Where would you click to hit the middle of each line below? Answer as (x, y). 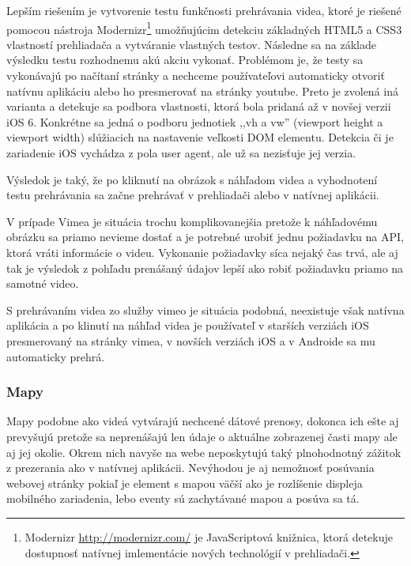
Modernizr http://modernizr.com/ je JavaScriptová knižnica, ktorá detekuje (209, 536)
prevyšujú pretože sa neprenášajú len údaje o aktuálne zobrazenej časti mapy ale (202, 436)
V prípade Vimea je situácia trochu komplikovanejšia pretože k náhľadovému (192, 221)
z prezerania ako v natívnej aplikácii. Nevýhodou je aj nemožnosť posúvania (190, 468)
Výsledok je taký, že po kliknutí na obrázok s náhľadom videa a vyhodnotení (192, 179)
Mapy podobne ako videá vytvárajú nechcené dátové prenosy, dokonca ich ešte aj (203, 421)
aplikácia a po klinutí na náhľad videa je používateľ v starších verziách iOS (188, 325)
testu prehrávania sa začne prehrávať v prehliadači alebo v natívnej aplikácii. (193, 195)
